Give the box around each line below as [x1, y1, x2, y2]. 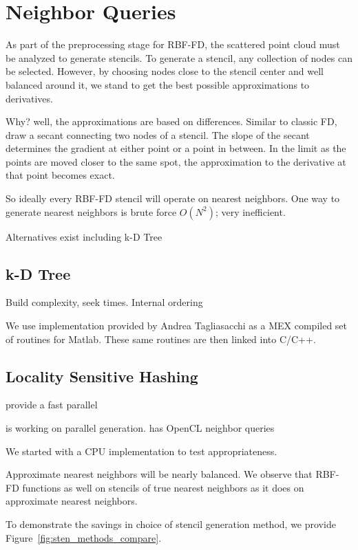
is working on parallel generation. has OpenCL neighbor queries [6, 421, 275, 435]
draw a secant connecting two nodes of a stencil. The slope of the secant [6, 127, 310, 142]
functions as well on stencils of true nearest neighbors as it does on [22, 480, 304, 494]
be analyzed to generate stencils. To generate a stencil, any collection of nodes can [6, 50, 352, 65]
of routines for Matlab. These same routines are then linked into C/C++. [6, 331, 316, 346]
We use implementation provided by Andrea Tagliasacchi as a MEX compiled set [6, 318, 348, 333]
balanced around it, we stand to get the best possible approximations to [6, 77, 310, 91]
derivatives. [6, 91, 53, 105]
